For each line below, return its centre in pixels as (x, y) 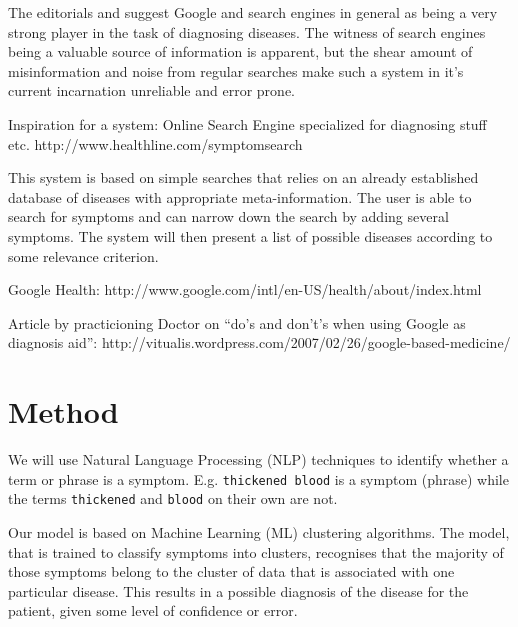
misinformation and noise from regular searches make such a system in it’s (236, 70)
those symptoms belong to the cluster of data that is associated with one (231, 571)
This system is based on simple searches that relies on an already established (243, 177)
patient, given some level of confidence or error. (153, 610)
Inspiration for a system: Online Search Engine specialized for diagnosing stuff (247, 123)
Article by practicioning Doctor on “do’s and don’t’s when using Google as (237, 322)
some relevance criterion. (83, 255)
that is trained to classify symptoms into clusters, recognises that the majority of (256, 551)
